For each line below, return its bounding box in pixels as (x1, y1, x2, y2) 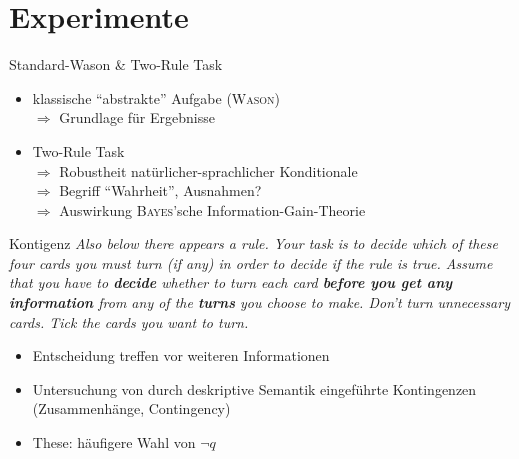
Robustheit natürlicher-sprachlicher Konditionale (59, 160, 358, 181)
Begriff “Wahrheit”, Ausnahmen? (59, 180, 262, 201)
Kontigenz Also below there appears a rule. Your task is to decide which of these (9, 233, 498, 254)
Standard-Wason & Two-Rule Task (9, 54, 223, 75)
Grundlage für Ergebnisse (59, 107, 215, 128)
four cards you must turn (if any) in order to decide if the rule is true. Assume (9, 252, 493, 273)
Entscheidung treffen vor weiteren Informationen (32, 345, 330, 366)
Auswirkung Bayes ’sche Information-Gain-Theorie (59, 199, 366, 220)
